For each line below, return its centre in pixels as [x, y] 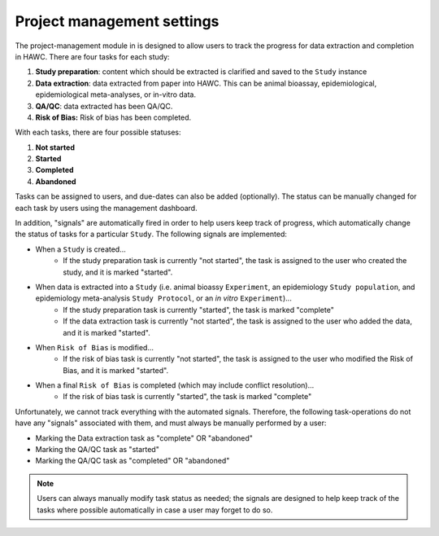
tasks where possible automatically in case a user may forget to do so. [155, 510]
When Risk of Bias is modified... [95, 347]
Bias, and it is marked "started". [116, 370]
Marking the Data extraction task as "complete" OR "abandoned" [144, 438]
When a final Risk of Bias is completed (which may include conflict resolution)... [175, 385]
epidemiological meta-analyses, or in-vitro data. [116, 94]
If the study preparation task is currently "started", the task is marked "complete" [199, 310]
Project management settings [117, 21]
